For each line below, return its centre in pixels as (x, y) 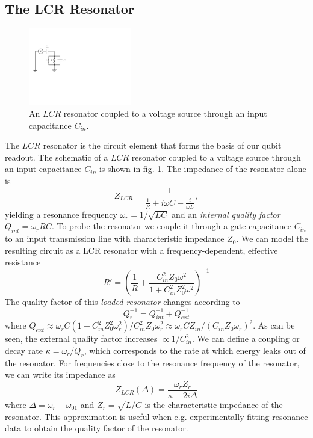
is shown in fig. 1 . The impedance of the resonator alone (203, 169)
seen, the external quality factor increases (81, 338)
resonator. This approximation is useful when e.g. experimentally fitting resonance (156, 416)
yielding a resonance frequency (61, 214)
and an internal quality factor (226, 214)
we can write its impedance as (60, 375)
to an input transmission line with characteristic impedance (115, 239)
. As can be (274, 325)
